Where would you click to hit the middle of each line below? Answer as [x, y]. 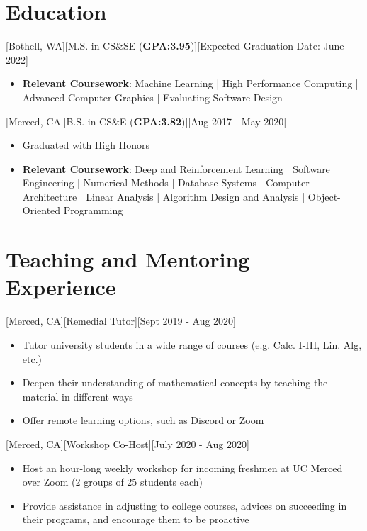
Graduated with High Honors [86, 145]
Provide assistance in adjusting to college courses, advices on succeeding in [185, 505]
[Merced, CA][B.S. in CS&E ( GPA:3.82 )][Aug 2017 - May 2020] [146, 121]
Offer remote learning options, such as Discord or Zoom [143, 420]
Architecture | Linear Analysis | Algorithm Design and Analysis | [164, 196]
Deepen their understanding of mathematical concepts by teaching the [175, 382]
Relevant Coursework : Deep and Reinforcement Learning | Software [176, 168]
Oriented [41, 210]
